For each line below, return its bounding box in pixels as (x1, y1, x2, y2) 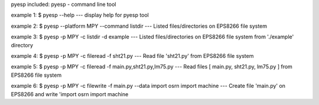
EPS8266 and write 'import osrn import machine (11, 90, 129, 97)
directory (11, 41, 34, 48)
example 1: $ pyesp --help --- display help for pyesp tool (11, 12, 149, 19)
